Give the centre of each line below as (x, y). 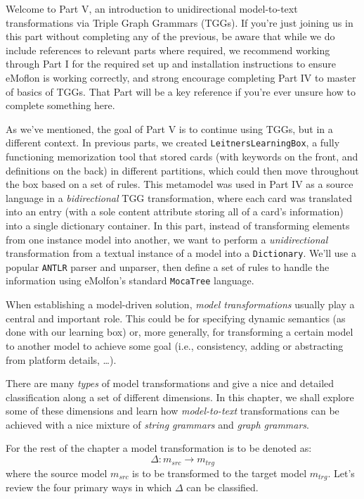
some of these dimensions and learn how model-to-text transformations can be (173, 411)
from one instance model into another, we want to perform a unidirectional (167, 239)
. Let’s (341, 473)
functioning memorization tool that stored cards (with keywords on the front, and (182, 156)
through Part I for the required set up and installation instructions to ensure (171, 64)
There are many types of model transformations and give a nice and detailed (170, 383)
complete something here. (60, 105)
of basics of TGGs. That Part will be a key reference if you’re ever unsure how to (181, 91)
